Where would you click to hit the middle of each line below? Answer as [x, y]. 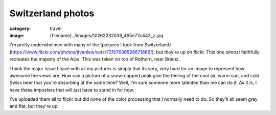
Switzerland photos [52, 13]
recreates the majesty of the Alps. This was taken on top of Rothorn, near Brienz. [95, 59]
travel [56, 28]
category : [20, 28]
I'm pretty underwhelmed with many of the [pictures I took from [76, 45]
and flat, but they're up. [34, 106]
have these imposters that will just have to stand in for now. [72, 90]
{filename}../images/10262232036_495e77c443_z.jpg [107, 35]
